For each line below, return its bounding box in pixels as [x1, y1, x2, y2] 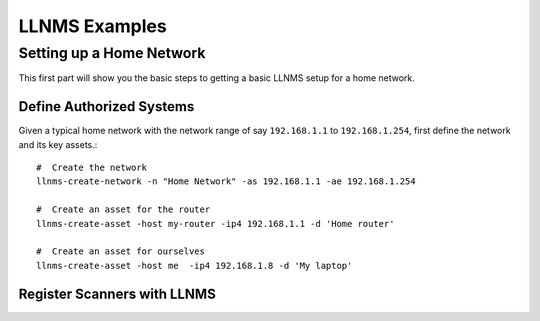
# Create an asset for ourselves [36, 246, 205, 257]
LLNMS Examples [18, 15, 167, 37]
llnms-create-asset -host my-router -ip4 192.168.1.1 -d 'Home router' [36, 218, 395, 229]
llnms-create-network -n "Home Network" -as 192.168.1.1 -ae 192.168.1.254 [36, 176, 416, 187]
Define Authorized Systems [18, 98, 195, 115]
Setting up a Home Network [18, 44, 206, 62]
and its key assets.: [18, 138, 98, 150]
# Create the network [36, 162, 148, 174]
